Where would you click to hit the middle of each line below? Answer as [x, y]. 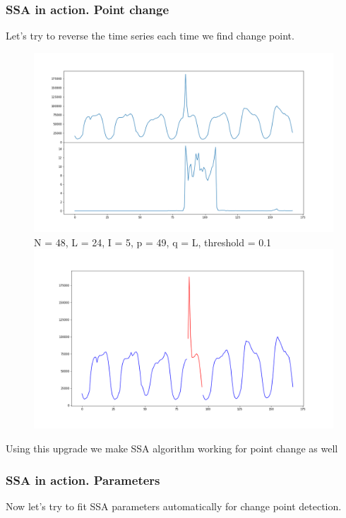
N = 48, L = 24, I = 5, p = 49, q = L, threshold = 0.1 [153, 242]
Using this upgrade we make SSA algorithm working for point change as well [172, 448]
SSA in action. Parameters [83, 480]
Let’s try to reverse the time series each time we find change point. [150, 36]
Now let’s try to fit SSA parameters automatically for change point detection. [174, 506]
